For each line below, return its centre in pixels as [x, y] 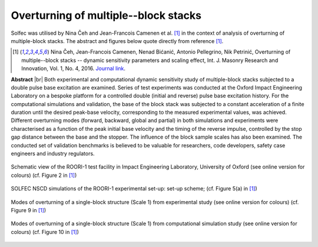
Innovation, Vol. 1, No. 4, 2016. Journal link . [74, 68]
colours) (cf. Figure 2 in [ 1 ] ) [44, 175]
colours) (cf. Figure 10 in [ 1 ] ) [45, 232]
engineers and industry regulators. [53, 154]
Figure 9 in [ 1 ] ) [29, 210]
